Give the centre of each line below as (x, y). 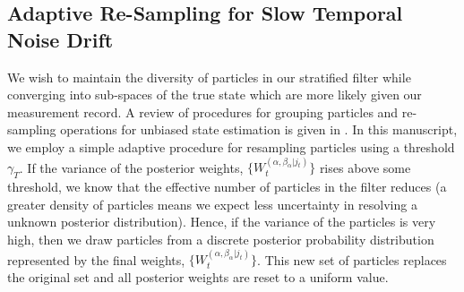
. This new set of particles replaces (352, 259)
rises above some (365, 167)
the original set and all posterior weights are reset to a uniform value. (198, 276)
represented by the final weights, (96, 259)
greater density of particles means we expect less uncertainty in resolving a (212, 204)
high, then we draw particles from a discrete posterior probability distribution (221, 239)
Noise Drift (60, 39)
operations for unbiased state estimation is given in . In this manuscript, (259, 129)
